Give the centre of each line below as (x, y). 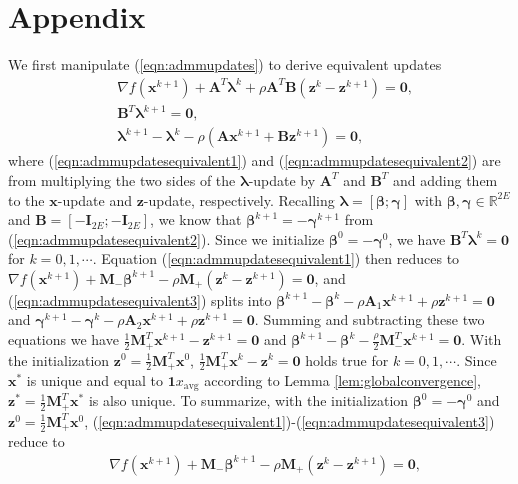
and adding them (445, 179)
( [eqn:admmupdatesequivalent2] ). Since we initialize (166, 238)
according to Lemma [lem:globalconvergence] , (342, 379)
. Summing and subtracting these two (369, 319)
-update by (282, 179)
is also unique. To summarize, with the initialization (248, 400)
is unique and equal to (95, 379)
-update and (95, 199)
